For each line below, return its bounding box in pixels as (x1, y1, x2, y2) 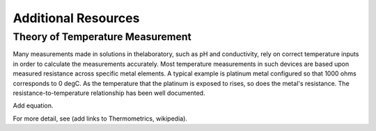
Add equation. (13, 101, 54, 110)
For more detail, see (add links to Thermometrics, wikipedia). (13, 114, 188, 123)
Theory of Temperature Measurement (13, 30, 191, 43)
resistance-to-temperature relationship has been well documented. (13, 89, 205, 97)
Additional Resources (13, 10, 140, 26)
